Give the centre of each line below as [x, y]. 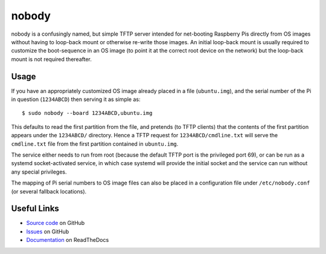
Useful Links [35, 209]
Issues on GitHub [48, 231]
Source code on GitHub [56, 223]
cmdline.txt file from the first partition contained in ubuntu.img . [95, 144]
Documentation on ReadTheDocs [68, 240]
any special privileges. [39, 172]
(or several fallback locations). [49, 191]
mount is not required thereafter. [51, 59]
